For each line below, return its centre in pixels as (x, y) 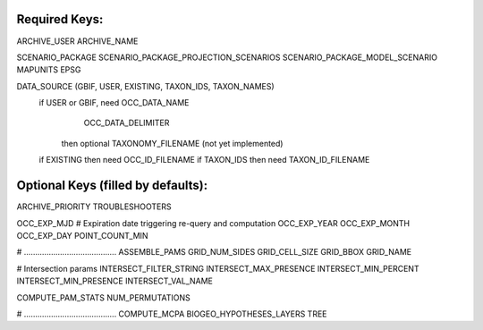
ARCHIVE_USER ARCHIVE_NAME (77, 41)
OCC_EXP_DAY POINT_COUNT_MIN (82, 235)
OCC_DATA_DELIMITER (127, 123)
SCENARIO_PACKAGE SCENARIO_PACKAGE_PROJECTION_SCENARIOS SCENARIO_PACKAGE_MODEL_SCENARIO (227, 57)
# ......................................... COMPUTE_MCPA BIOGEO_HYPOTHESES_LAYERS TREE (172, 314)
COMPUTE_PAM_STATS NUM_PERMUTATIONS (104, 297)
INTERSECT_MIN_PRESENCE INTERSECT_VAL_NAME (115, 281)
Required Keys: (60, 19)
